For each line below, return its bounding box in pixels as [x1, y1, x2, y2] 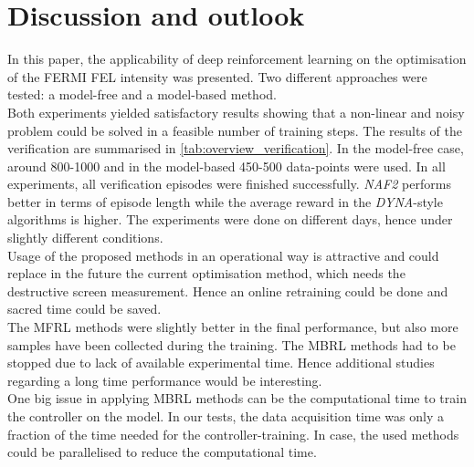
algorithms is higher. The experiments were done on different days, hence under [7, 210, 453, 229]
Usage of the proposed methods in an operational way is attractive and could [7, 245, 439, 265]
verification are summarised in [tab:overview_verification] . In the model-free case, [7, 139, 464, 158]
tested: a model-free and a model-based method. [7, 85, 277, 104]
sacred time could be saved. [7, 299, 162, 318]
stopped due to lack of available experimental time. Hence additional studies [7, 353, 435, 372]
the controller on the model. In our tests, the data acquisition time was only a [7, 407, 444, 425]
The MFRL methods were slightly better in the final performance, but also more [7, 317, 458, 337]
